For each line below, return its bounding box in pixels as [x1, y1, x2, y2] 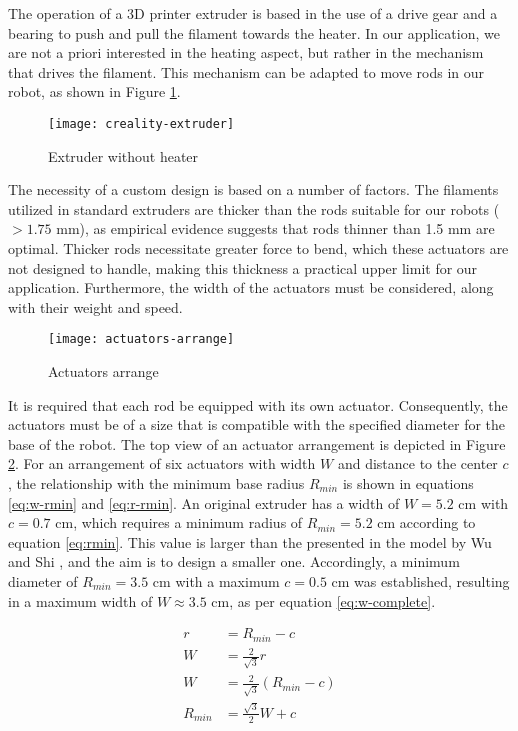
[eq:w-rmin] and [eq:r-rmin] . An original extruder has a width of [8, 492, 400, 513]
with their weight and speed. [8, 296, 183, 317]
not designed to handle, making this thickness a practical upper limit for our [8, 257, 478, 278]
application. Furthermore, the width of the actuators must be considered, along [8, 277, 494, 298]
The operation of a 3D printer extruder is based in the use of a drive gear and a [8, 3, 498, 23]
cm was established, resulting [331, 570, 510, 591]
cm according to [377, 512, 476, 533]
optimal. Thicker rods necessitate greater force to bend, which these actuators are [8, 238, 509, 258]
